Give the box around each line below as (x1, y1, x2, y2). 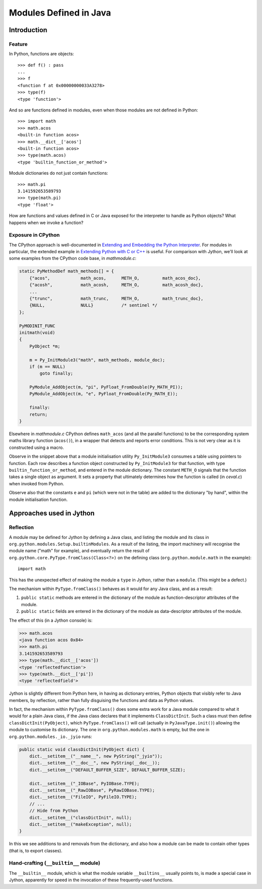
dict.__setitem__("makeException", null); (29, 821, 132, 827)
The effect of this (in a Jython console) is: (9, 617, 93, 623)
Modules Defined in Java (9, 7, 111, 18)
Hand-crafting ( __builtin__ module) (9, 860, 100, 867)
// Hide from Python (29, 808, 79, 814)
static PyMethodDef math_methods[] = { (19, 268, 114, 274)
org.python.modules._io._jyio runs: (9, 733, 92, 740)
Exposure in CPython (9, 232, 60, 239)
